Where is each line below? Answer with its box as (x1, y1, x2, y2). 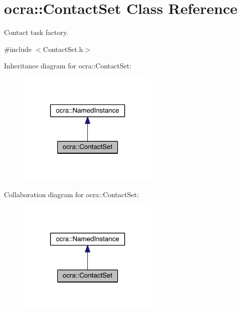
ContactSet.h (43, 43, 83, 54)
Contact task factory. (4, 27, 68, 37)
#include (4, 43, 32, 54)
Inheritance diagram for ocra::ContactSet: (4, 60, 132, 71)
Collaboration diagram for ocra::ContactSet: (4, 189, 139, 199)
